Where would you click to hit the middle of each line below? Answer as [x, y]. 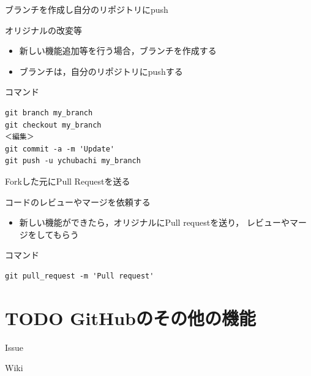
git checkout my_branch [53, 125]
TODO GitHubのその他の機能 [130, 317]
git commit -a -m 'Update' [60, 149]
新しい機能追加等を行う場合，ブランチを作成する [118, 51]
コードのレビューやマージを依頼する [78, 201]
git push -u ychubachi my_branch [73, 161]
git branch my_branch [49, 113]
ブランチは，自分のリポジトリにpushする [101, 71]
